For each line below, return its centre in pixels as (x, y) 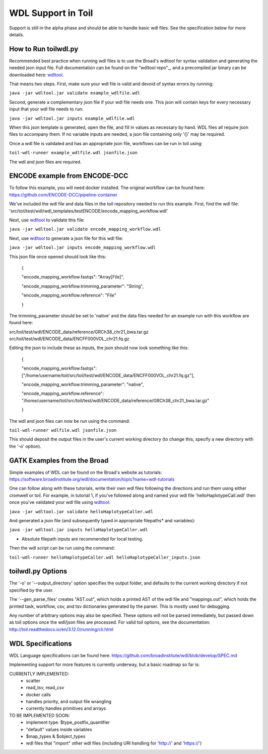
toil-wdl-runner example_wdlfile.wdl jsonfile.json (73, 153)
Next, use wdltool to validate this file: (47, 220)
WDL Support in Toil (51, 13)
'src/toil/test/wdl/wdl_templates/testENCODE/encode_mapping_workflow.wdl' (89, 211)
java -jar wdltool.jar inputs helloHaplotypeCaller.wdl (79, 530)
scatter (33, 680)
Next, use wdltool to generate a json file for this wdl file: (66, 238)
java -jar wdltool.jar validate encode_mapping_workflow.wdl (85, 229)
